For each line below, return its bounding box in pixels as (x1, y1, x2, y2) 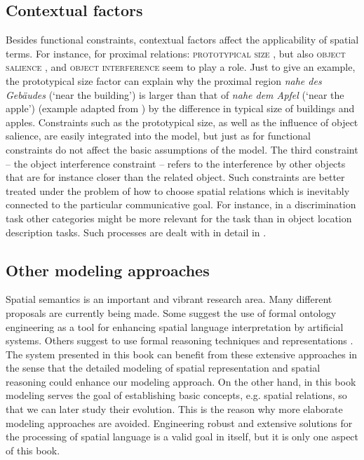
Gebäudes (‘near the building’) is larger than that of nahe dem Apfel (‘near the (6, 87, 344, 102)
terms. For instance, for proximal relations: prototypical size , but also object (6, 46, 346, 60)
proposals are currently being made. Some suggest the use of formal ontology (6, 305, 337, 320)
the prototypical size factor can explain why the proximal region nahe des (6, 73, 322, 88)
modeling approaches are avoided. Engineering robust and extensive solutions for (6, 415, 353, 430)
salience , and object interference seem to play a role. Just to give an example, (6, 60, 356, 74)
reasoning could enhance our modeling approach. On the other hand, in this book (6, 374, 356, 388)
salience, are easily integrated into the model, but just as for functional (6, 128, 311, 143)
